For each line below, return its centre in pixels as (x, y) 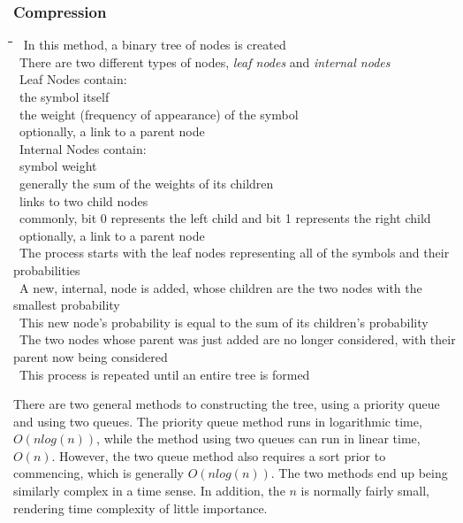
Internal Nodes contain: (83, 148)
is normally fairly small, (365, 491)
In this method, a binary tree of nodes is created (155, 45)
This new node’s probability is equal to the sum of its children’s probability (224, 322)
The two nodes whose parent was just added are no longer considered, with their (237, 339)
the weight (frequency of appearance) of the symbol (159, 114)
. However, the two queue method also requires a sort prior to (219, 455)
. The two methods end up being (359, 473)
